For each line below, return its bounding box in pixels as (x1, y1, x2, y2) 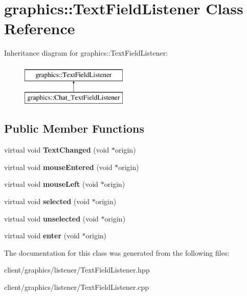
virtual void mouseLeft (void (4, 179, 99, 189)
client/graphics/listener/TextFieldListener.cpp (4, 282, 149, 292)
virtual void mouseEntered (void (4, 161, 113, 172)
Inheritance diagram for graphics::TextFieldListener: (4, 47, 168, 58)
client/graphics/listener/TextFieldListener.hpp (4, 264, 150, 275)
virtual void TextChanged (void (4, 144, 109, 155)
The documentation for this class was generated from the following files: (4, 247, 230, 258)
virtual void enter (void (4, 230, 80, 241)
